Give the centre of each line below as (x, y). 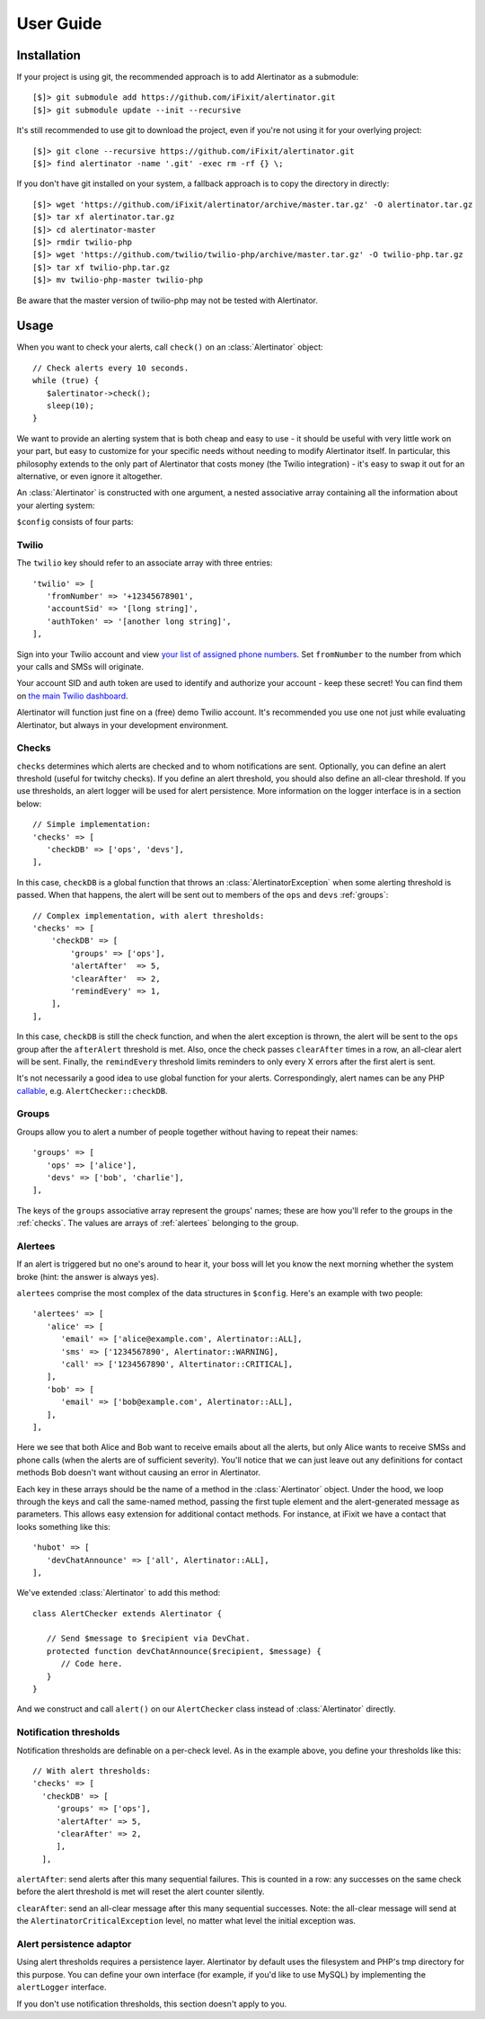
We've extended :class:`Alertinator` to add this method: (119, 1593)
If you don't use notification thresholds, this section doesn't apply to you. (152, 2004)
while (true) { (66, 381)
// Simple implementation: (92, 824)
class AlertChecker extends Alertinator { (128, 1613)
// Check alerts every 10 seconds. (111, 368)
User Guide (59, 23)
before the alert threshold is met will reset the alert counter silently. (141, 1891)
